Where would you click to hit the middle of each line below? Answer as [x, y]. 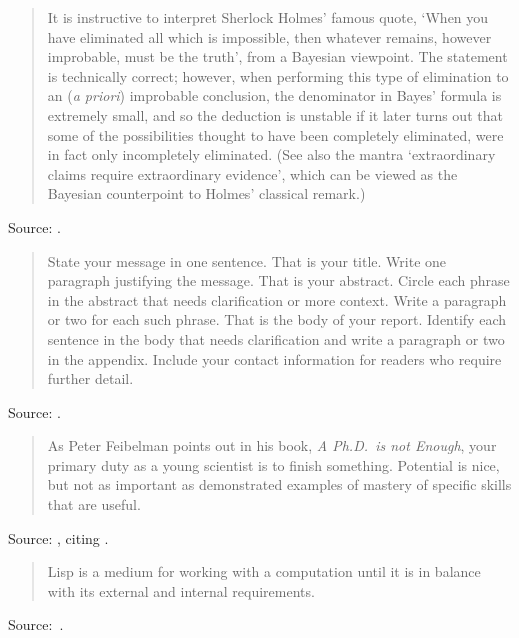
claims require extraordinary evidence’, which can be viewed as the [252, 173]
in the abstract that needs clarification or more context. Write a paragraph [277, 299]
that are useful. [94, 504]
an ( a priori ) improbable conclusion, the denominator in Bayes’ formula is [274, 95]
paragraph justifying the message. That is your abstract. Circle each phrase [278, 280]
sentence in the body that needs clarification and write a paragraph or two [276, 338]
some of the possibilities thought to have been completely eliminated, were [275, 134]
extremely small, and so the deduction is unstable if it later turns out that [275, 114]
